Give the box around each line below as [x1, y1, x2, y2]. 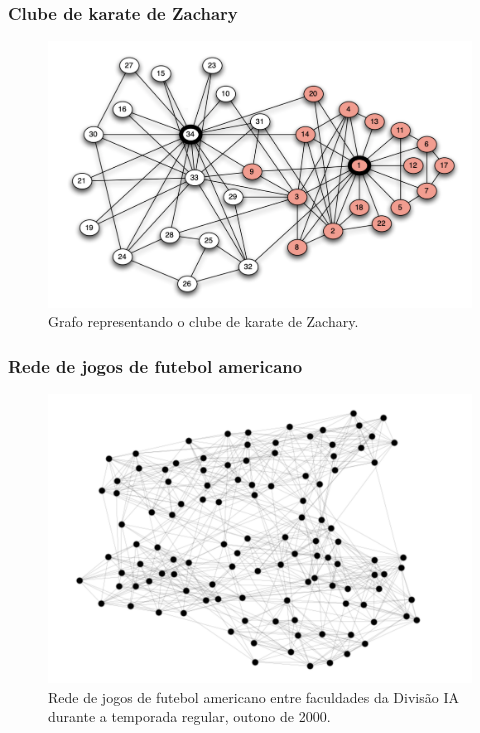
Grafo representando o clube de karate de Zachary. [48, 311, 359, 332]
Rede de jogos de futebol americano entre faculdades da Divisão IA [48, 686, 459, 707]
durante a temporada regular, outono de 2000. [48, 706, 331, 727]
